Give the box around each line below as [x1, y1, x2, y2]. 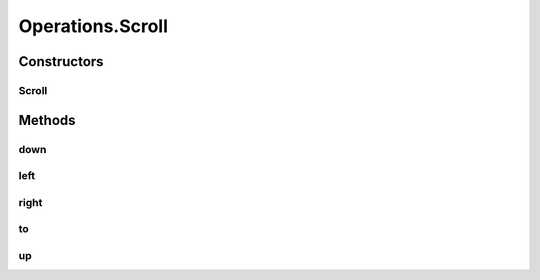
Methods [18, 111, 76, 129]
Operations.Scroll [18, 15, 169, 37]
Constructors [18, 53, 104, 70]
